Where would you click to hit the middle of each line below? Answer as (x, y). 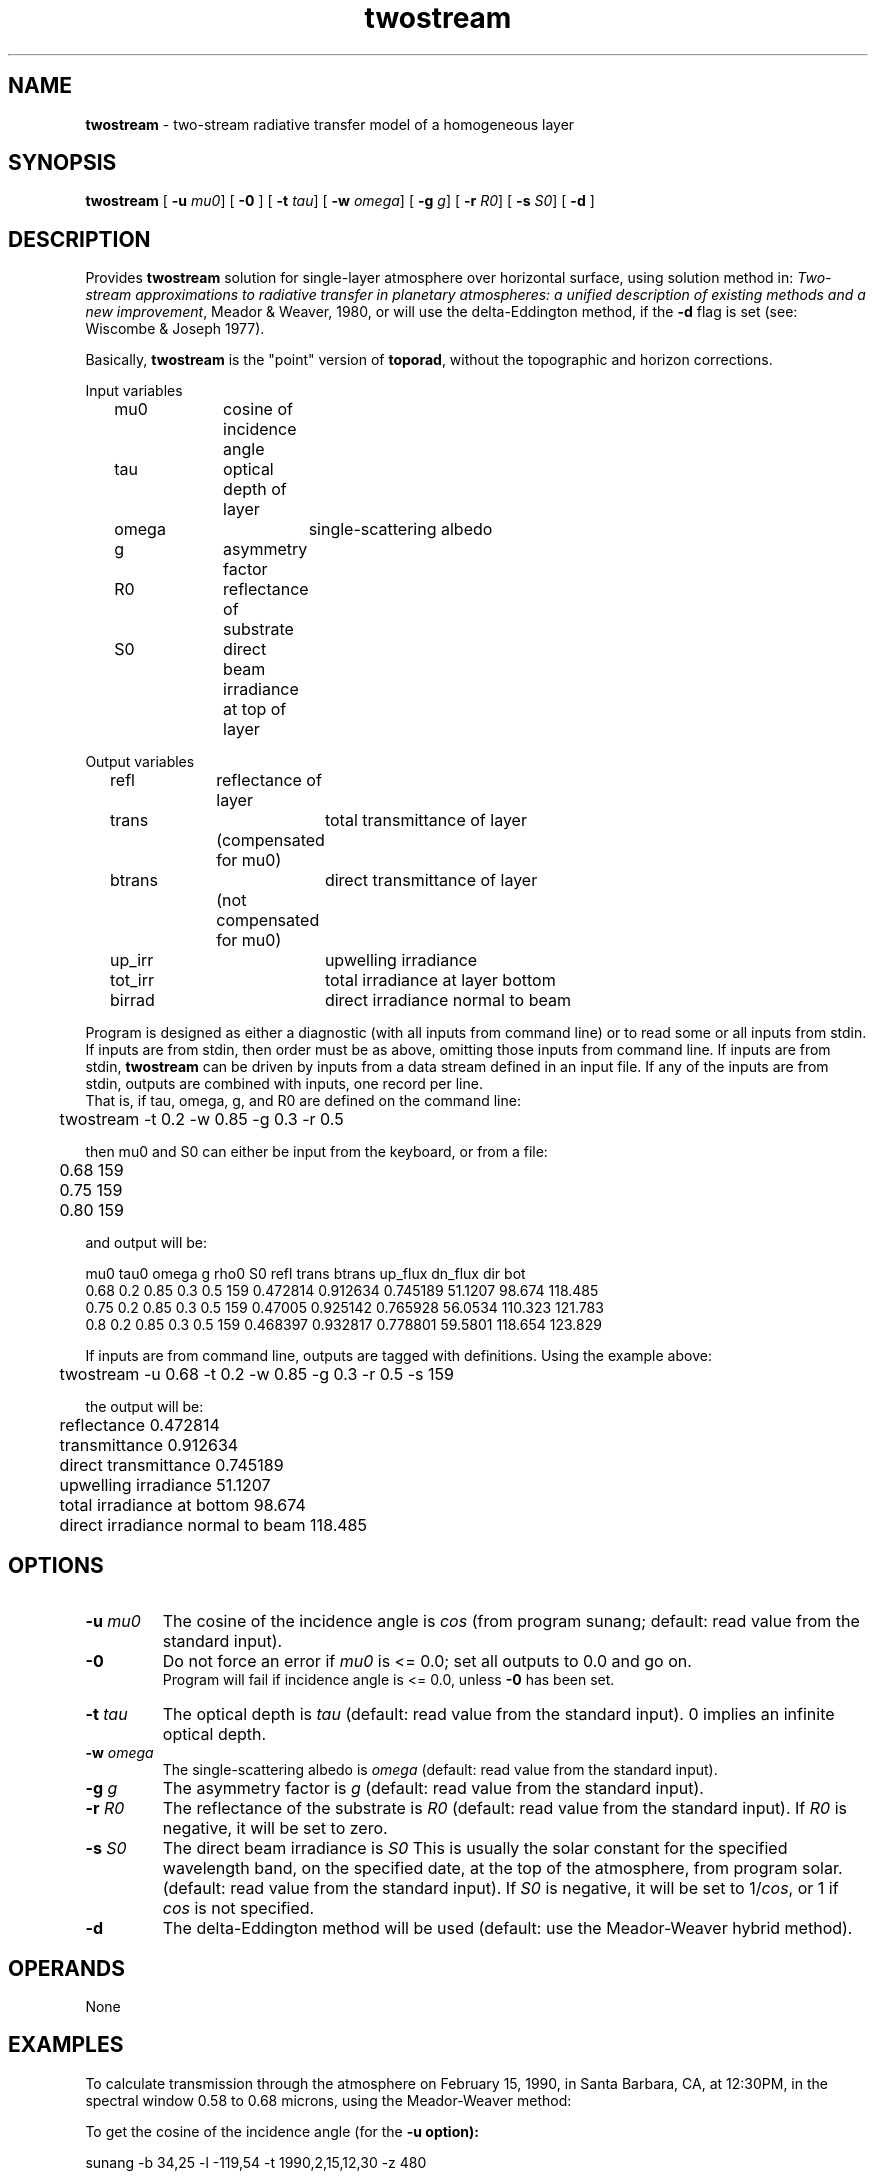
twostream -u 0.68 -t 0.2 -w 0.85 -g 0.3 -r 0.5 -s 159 (256, 1374)
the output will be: (144, 1407)
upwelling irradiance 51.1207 (165, 1485)
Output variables (140, 762)
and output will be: (146, 1243)
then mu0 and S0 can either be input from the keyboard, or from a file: (316, 1152)
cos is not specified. (238, 1908)
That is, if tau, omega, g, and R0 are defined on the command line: (303, 1101)
